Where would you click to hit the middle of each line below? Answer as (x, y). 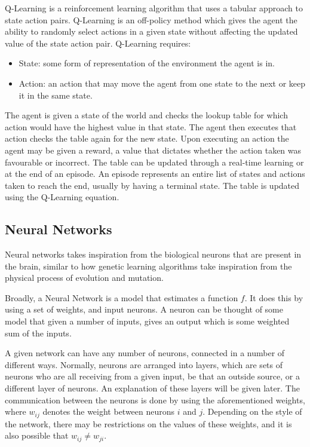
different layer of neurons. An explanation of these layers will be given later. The (152, 388)
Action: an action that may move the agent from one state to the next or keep (162, 83)
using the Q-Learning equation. (62, 197)
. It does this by (274, 297)
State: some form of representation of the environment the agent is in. (147, 63)
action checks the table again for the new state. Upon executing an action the (147, 138)
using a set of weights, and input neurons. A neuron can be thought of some (144, 309)
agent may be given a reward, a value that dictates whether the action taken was (153, 150)
